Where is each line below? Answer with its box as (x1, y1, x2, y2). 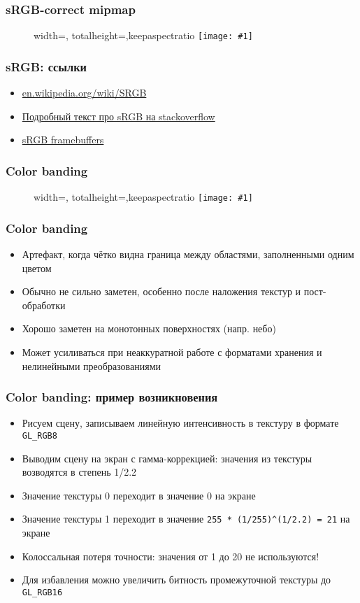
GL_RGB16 (22, 587, 63, 597)
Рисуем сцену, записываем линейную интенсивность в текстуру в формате (22, 416, 339, 430)
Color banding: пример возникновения (6, 388, 218, 406)
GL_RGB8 (22, 430, 57, 441)
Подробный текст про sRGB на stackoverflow (22, 108, 215, 123)
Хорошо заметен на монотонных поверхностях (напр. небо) (22, 321, 276, 336)
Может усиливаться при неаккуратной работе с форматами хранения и (22, 344, 322, 359)
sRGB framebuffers (22, 132, 104, 147)
